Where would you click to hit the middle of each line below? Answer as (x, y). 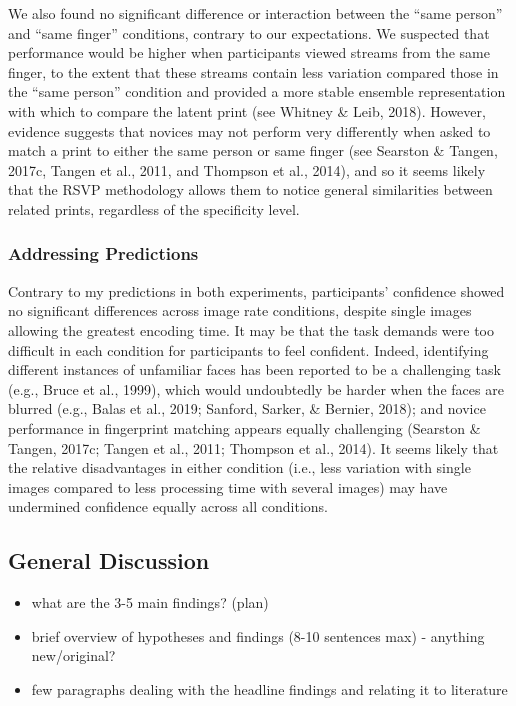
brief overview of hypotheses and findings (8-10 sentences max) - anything (258, 635)
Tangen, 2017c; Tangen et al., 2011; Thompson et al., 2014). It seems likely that (253, 447)
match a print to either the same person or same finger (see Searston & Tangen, (253, 150)
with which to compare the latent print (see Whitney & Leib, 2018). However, (247, 110)
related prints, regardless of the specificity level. (154, 208)
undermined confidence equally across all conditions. (168, 506)
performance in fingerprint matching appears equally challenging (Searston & (244, 427)
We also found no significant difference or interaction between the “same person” (255, 13)
